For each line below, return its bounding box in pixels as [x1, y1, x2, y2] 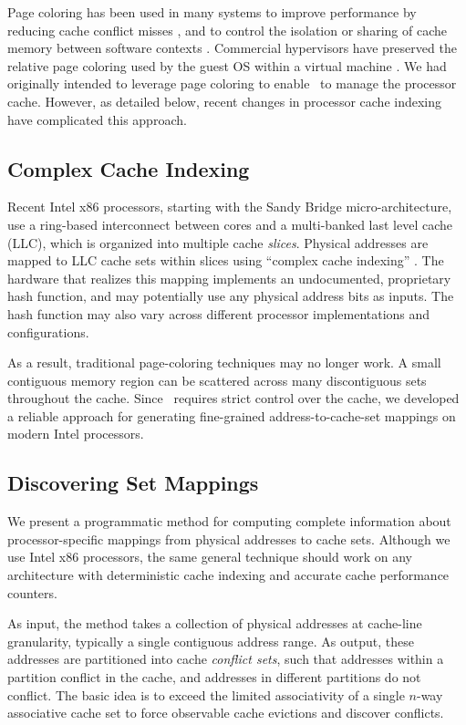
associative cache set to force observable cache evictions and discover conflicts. [7, 703, 444, 722]
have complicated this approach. [7, 109, 187, 129]
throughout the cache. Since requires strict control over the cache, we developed [7, 388, 460, 408]
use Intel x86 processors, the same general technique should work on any [7, 547, 412, 566]
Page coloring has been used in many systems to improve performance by [7, 3, 417, 21]
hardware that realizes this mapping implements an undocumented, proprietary [7, 268, 451, 287]
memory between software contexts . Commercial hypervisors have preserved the [7, 38, 457, 57]
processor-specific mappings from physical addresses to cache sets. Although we [7, 529, 450, 548]
